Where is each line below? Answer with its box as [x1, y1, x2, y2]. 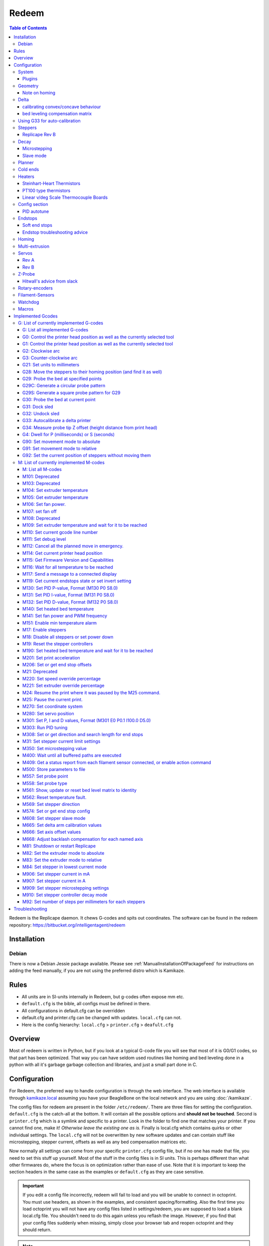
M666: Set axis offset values [22, 829, 81, 835]
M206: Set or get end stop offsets [22, 662, 92, 668]
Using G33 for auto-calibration [18, 118, 81, 124]
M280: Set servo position [22, 710, 74, 716]
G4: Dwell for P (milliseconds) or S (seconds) [22, 432, 115, 438]
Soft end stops [22, 222, 52, 228]
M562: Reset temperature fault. [22, 794, 87, 800]
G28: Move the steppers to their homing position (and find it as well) [22, 369, 162, 375]
